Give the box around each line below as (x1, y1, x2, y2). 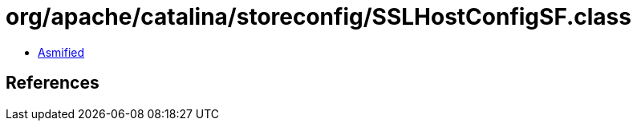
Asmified (38, 45, 85, 59)
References (6, 73, 99, 93)
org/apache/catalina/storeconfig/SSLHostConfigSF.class (6, 3, 631, 30)
